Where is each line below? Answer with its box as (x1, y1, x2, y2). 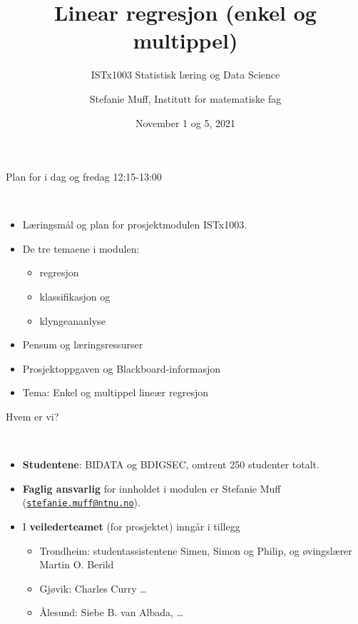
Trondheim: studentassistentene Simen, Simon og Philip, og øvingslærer (39, 543, 352, 558)
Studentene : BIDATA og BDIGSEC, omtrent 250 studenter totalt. (22, 457, 319, 472)
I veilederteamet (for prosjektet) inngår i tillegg (22, 519, 240, 534)
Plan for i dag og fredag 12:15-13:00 (6, 169, 162, 184)
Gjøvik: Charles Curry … (39, 580, 147, 595)
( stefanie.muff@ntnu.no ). (22, 495, 140, 510)
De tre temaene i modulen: (22, 241, 140, 256)
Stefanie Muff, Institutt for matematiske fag (89, 91, 282, 106)
